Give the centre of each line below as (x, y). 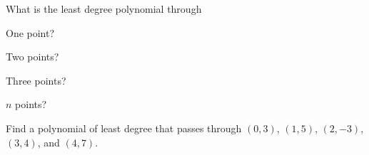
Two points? (32, 57)
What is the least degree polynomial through (104, 9)
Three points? (36, 80)
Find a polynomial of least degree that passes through (124, 128)
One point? (30, 32)
